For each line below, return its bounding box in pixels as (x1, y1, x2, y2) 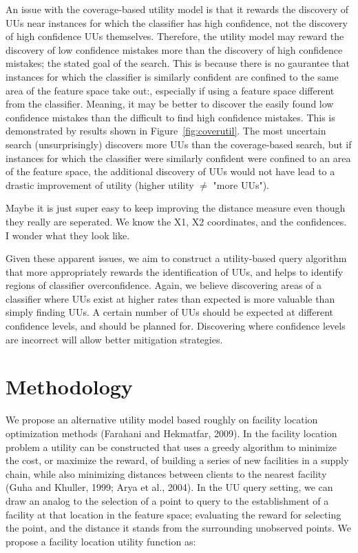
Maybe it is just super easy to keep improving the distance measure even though (6, 201, 346, 215)
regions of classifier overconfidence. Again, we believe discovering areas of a (6, 278, 322, 292)
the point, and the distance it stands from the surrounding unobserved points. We (6, 521, 351, 535)
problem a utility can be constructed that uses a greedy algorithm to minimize (6, 439, 337, 454)
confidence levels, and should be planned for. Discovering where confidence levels (6, 319, 346, 333)
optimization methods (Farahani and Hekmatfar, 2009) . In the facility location (6, 425, 337, 440)
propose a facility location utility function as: (6, 534, 196, 548)
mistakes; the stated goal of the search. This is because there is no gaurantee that (6, 56, 350, 70)
